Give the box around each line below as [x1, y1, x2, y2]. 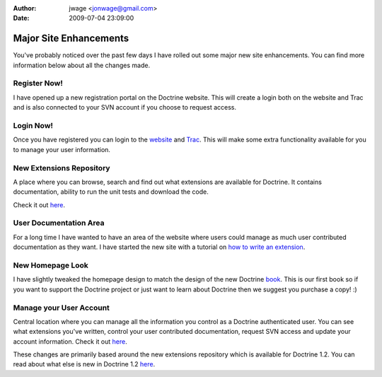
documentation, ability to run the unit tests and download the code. [13, 187, 209, 196]
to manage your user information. [13, 145, 111, 153]
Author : [13, 4, 37, 12]
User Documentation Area [13, 218, 105, 228]
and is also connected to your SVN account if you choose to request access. [13, 103, 237, 112]
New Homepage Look [13, 260, 88, 270]
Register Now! [13, 79, 64, 88]
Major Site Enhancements [13, 33, 129, 45]
